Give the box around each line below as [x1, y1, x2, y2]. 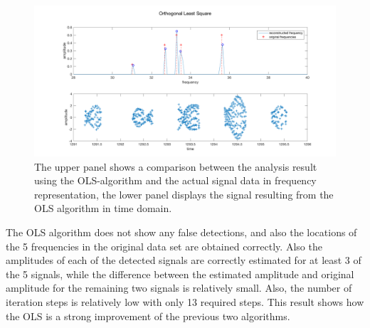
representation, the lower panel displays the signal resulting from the [34, 186, 334, 201]
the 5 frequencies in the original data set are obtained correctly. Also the [6, 238, 322, 253]
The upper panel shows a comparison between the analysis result [34, 159, 317, 174]
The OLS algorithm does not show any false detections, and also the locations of [6, 224, 357, 239]
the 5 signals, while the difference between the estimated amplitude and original [6, 266, 354, 281]
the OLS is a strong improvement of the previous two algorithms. [6, 308, 290, 323]
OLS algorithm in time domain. [34, 201, 172, 216]
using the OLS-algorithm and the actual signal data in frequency [34, 173, 317, 188]
